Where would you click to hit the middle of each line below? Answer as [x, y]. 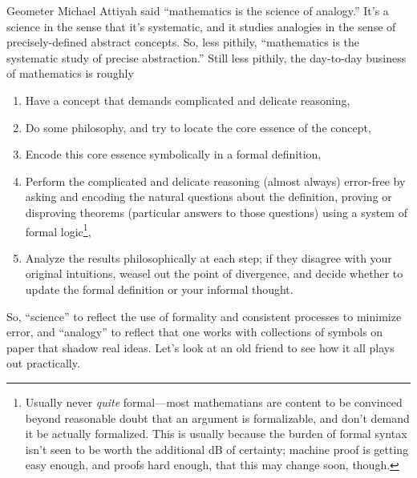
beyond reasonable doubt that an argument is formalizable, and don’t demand [217, 418]
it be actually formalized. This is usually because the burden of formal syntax [216, 434]
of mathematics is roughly [70, 73]
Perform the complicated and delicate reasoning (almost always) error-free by [215, 181]
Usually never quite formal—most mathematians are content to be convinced [214, 402]
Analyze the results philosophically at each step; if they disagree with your [208, 257]
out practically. [43, 363]
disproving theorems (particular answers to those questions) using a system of [216, 212]
